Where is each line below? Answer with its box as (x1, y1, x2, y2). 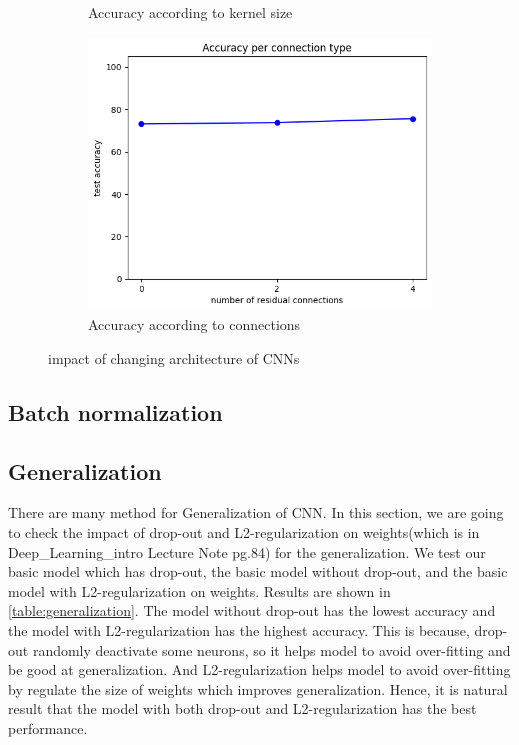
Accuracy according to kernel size (88, 2, 293, 22)
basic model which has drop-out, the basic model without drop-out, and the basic (8, 561, 508, 582)
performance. (8, 718, 88, 738)
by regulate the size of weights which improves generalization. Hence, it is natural (8, 678, 508, 699)
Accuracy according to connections (88, 314, 301, 335)
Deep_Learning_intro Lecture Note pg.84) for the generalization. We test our (8, 541, 486, 562)
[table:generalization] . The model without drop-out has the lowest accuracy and (8, 600, 496, 621)
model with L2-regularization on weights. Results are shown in (8, 580, 391, 601)
